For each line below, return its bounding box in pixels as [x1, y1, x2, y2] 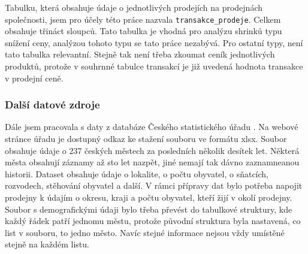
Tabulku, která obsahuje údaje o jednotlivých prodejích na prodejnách [5, 1, 263, 13]
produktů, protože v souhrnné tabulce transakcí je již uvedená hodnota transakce [5, 60, 303, 72]
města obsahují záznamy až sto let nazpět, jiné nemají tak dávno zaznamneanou [5, 156, 300, 168]
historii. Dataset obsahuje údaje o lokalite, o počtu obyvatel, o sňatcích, [5, 167, 269, 180]
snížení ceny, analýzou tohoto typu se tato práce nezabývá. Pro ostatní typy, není [5, 36, 303, 49]
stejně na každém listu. [5, 238, 89, 250]
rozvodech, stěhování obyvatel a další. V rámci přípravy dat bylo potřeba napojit [5, 179, 303, 192]
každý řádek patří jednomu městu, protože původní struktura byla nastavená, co [5, 214, 301, 227]
